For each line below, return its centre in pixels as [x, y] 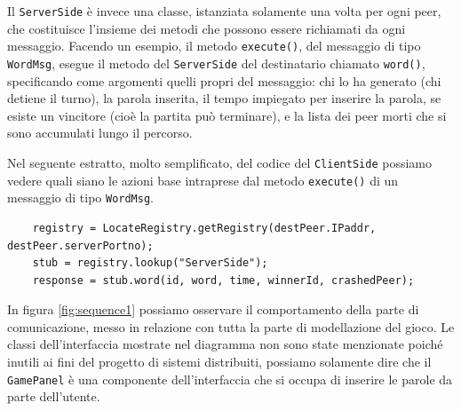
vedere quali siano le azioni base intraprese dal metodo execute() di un [203, 180]
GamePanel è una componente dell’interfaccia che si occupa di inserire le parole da [230, 379]
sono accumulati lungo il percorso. [100, 133]
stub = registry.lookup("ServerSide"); [150, 263]
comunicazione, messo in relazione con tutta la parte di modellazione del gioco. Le [231, 326]
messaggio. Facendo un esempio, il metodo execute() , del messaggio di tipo [214, 46]
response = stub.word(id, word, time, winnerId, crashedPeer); [223, 280]
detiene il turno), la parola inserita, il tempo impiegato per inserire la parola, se [224, 98]
